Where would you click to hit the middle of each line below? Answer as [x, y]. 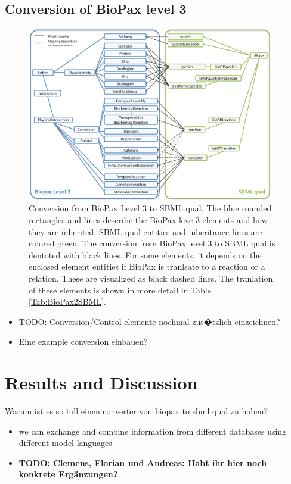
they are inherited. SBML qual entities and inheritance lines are [145, 231]
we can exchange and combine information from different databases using [153, 431]
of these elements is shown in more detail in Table [120, 290]
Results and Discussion [101, 382]
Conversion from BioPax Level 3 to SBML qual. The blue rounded [150, 208]
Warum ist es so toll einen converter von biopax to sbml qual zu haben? [137, 411]
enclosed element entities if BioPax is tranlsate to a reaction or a [147, 266]
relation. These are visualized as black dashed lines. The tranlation [151, 278]
